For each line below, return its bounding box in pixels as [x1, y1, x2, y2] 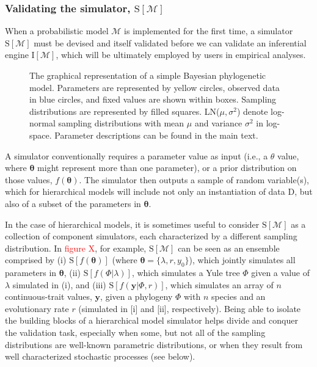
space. [29, 128, 52, 141]
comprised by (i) [5, 253, 67, 266]
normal [29, 117, 56, 129]
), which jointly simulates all [189, 253, 296, 266]
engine [5, 48, 29, 61]
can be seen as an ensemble [178, 241, 280, 254]
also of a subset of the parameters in [5, 197, 141, 209]
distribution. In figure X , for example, [5, 241, 147, 254]
